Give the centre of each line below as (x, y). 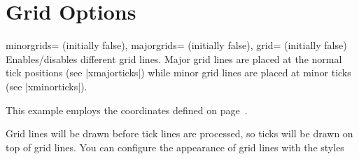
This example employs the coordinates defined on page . (127, 110)
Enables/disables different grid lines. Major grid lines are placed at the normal (174, 58)
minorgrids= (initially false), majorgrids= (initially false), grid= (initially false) (176, 45)
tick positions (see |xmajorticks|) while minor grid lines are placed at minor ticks (178, 72)
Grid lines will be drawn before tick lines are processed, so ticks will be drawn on (179, 133)
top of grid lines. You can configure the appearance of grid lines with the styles (175, 147)
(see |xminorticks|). (47, 86)
